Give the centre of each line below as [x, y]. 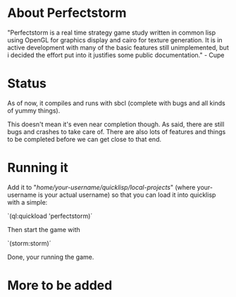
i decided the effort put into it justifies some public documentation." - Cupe [116, 55]
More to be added [60, 285]
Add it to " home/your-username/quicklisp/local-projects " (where [101, 187]
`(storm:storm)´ [29, 243]
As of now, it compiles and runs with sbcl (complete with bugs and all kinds [116, 103]
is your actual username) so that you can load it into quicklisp [127, 195]
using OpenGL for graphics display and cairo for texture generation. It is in [115, 40]
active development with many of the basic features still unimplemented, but [118, 47]
